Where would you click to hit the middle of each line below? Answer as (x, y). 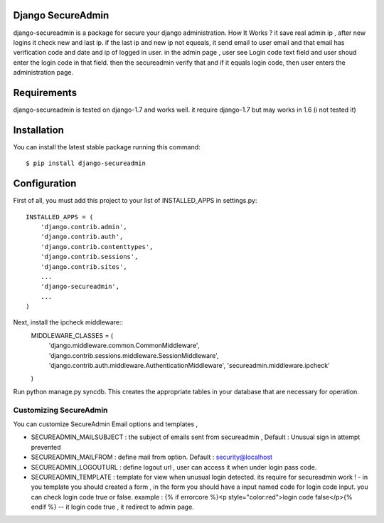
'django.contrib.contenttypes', (97, 247)
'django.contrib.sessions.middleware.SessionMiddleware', (134, 355)
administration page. (43, 73)
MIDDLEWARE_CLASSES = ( (72, 335)
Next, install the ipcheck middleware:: (68, 322)
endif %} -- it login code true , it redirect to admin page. (113, 507)
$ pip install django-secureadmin (86, 163)
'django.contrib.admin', (84, 227)
